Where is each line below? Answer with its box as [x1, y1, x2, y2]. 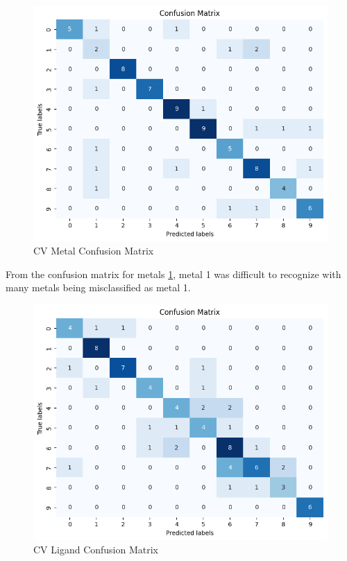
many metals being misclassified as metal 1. [6, 280, 191, 295]
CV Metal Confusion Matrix [33, 243, 154, 258]
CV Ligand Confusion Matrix [33, 542, 159, 557]
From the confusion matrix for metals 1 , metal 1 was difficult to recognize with [6, 266, 341, 281]
